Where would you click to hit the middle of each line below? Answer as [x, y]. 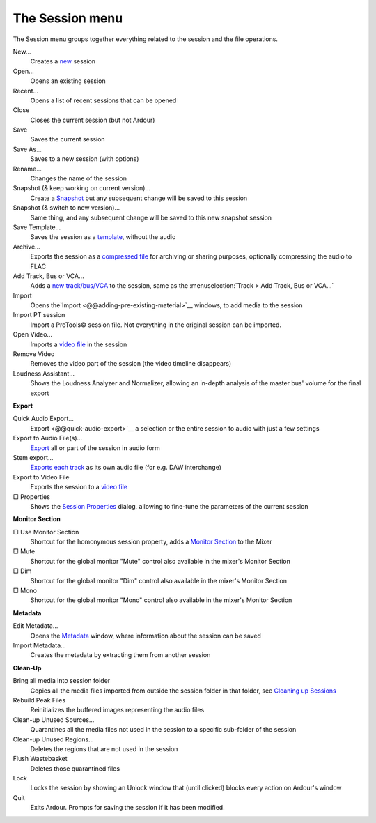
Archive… [27, 247]
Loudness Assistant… [44, 374]
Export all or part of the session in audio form [95, 448]
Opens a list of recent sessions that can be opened [103, 100]
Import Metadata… [39, 645]
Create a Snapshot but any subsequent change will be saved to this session [139, 198]
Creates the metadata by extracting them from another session [120, 655]
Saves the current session [68, 139]
